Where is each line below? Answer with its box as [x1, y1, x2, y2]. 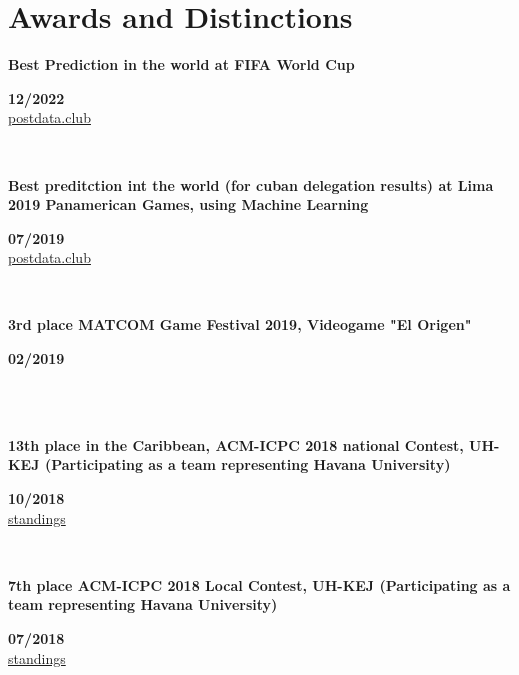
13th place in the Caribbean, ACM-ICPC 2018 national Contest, [8, 434, 464, 455]
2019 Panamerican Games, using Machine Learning [8, 194, 369, 215]
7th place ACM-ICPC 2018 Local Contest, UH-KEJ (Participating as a [8, 574, 511, 595]
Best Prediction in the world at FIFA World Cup [8, 54, 355, 75]
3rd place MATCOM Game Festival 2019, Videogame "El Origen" [8, 314, 472, 335]
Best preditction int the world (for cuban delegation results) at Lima [8, 174, 494, 195]
